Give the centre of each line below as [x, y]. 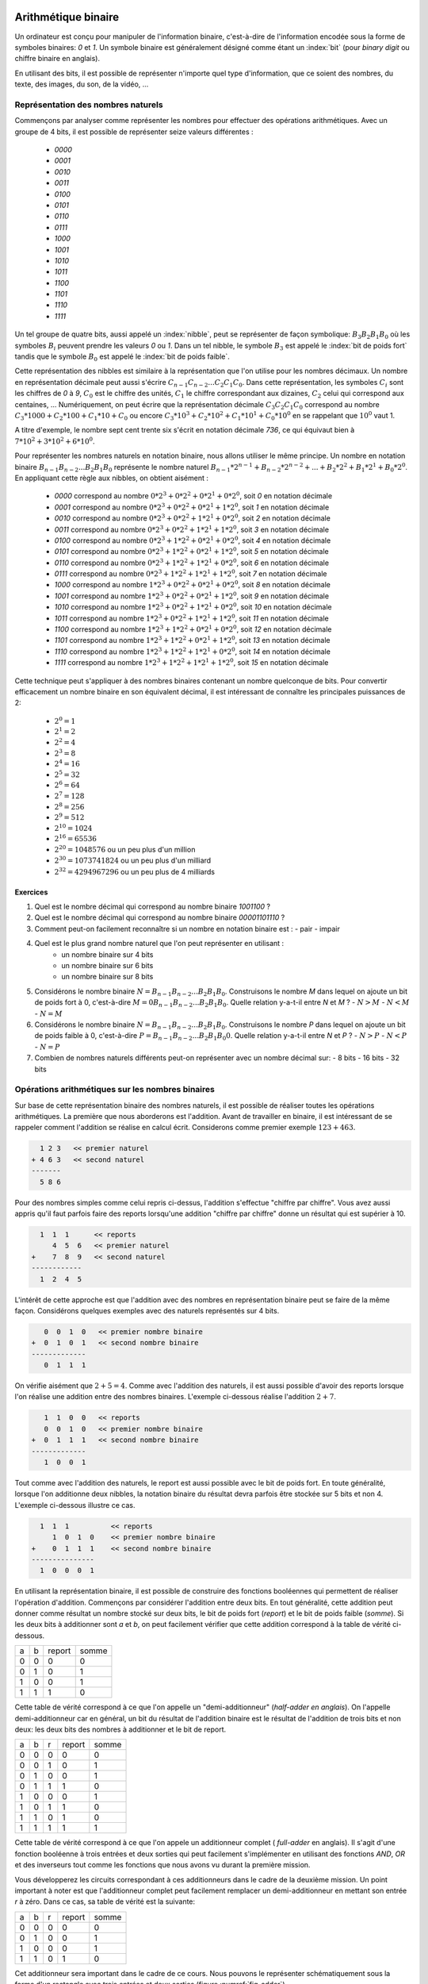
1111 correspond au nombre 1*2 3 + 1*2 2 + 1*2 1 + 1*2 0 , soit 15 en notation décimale [191, 662]
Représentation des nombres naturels [89, 105]
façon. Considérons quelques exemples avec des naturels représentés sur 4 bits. [147, 1310]
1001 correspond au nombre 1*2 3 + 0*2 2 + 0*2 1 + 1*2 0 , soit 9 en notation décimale [191, 596]
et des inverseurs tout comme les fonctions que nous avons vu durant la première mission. [162, 1865]
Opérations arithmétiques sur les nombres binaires [115, 1090]
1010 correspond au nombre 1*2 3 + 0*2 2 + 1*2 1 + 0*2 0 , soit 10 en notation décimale [193, 607]
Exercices [31, 892]
